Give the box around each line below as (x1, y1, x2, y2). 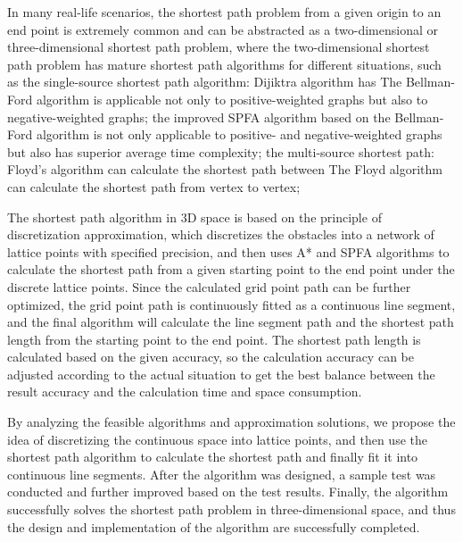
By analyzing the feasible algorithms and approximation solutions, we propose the (7, 413, 456, 431)
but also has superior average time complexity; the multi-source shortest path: (7, 142, 434, 161)
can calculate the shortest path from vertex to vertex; (7, 177, 301, 196)
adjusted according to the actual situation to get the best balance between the (7, 364, 435, 383)
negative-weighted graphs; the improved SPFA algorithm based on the (7, 107, 391, 126)
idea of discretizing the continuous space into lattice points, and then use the (7, 429, 427, 448)
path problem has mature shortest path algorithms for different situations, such (7, 54, 442, 73)
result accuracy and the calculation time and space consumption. (7, 382, 362, 401)
